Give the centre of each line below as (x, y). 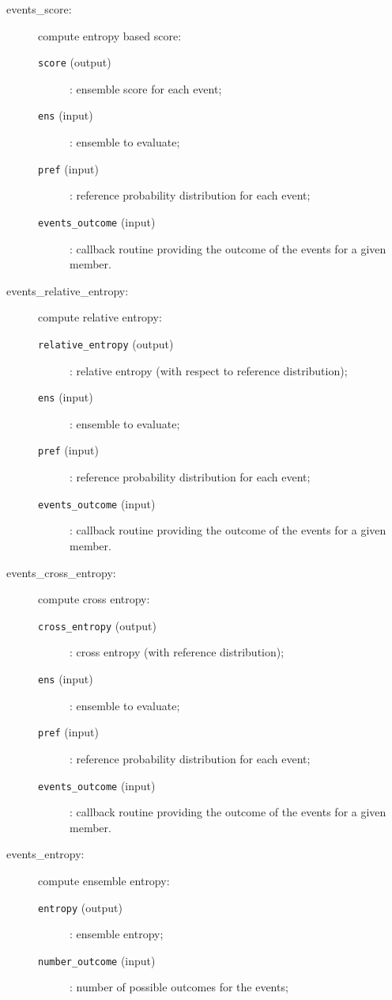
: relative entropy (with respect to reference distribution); (209, 370)
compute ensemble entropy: (104, 880)
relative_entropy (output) (106, 343)
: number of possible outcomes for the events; (179, 987)
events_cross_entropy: (61, 572)
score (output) (75, 62)
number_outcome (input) (97, 960)
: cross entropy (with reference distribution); (177, 652)
